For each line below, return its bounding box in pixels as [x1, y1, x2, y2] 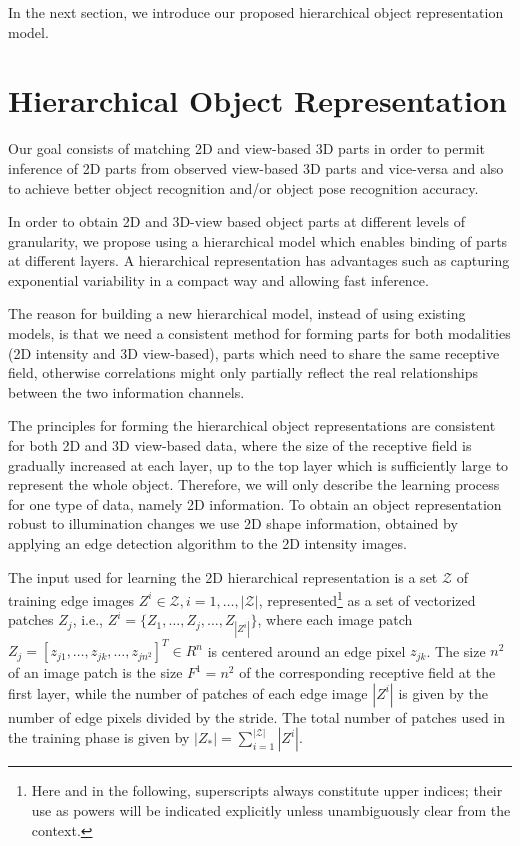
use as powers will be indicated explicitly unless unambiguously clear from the [31, 799, 511, 820]
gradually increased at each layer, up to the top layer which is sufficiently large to [8, 454, 509, 475]
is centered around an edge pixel [207, 640, 406, 661]
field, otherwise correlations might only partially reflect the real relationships [8, 362, 478, 383]
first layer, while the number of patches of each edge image [8, 682, 368, 703]
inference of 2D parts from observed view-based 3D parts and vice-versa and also [8, 157, 504, 178]
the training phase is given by [8, 727, 190, 748]
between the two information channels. [8, 381, 245, 402]
